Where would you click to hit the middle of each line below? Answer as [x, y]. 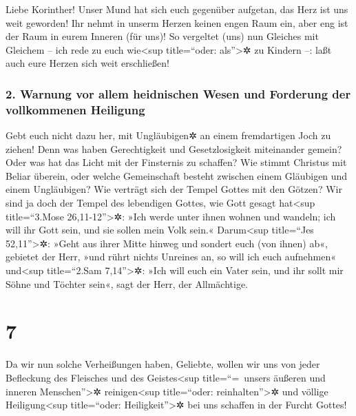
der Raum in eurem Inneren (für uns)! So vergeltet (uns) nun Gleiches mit [162, 36]
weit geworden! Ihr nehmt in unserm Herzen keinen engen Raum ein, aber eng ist [177, 22]
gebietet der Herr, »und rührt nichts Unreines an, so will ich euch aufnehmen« [171, 257]
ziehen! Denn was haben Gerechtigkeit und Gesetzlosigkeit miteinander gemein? [174, 148]
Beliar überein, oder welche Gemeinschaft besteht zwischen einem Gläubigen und [177, 175]
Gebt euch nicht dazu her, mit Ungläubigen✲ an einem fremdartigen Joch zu [168, 135]
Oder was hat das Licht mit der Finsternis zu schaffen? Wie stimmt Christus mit [176, 162]
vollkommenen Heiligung [75, 109]
